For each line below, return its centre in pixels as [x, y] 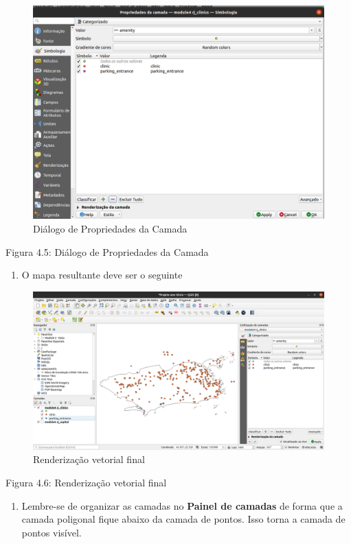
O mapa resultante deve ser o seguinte [102, 275]
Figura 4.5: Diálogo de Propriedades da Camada [107, 251]
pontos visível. [52, 532]
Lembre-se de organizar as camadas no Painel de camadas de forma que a [182, 505]
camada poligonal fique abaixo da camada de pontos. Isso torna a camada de [183, 519]
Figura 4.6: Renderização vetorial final [86, 482]
